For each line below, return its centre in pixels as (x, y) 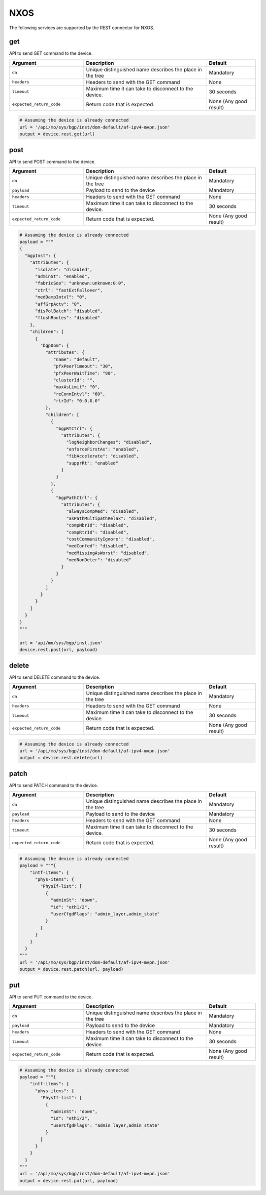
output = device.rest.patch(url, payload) (71, 969)
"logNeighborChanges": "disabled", (109, 442)
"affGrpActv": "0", (59, 304)
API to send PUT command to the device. (51, 997)
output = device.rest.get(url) (57, 134)
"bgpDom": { (54, 345)
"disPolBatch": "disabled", (69, 311)
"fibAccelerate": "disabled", (103, 456)
